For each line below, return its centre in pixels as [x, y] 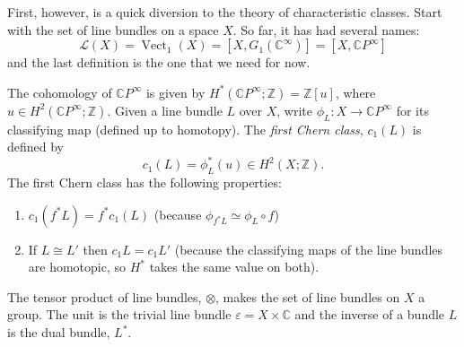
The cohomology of [60, 92]
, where [355, 92]
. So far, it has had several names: [326, 29]
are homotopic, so [77, 267]
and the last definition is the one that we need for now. [159, 62]
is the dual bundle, [59, 332]
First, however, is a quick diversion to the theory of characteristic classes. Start [225, 12]
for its [412, 110]
